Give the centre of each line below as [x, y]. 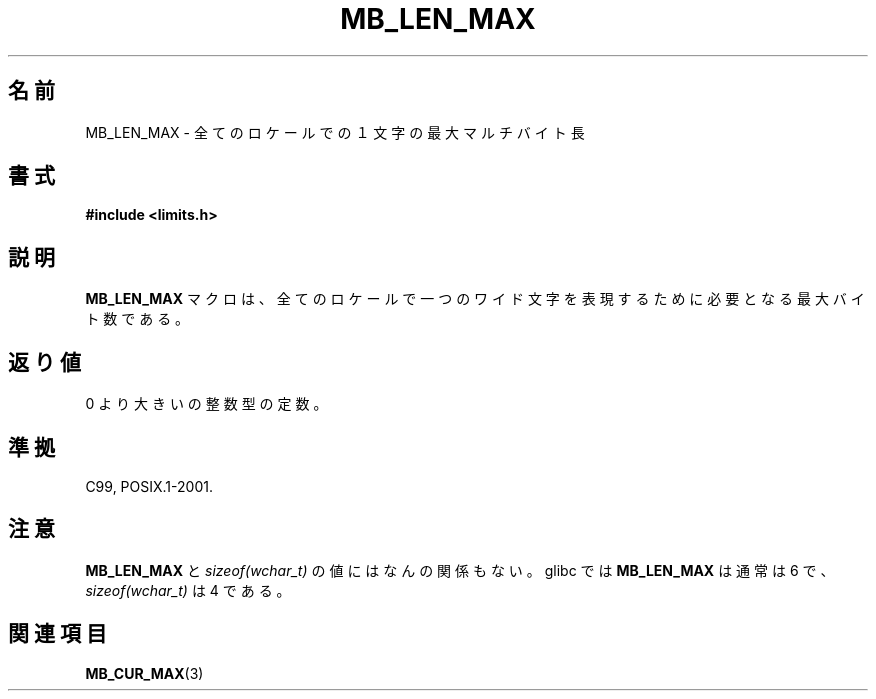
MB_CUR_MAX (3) [144, 673]
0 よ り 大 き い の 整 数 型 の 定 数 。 [206, 404]
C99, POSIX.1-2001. [149, 486]
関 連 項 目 [57, 634]
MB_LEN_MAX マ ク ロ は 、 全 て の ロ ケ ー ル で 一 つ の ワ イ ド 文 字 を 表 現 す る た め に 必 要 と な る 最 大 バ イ [475, 299]
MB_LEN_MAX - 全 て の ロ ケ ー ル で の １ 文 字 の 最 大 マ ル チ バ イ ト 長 [335, 132]
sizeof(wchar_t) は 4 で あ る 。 [188, 590]
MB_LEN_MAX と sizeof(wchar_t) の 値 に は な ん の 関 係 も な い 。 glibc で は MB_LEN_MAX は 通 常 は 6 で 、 [460, 570]
